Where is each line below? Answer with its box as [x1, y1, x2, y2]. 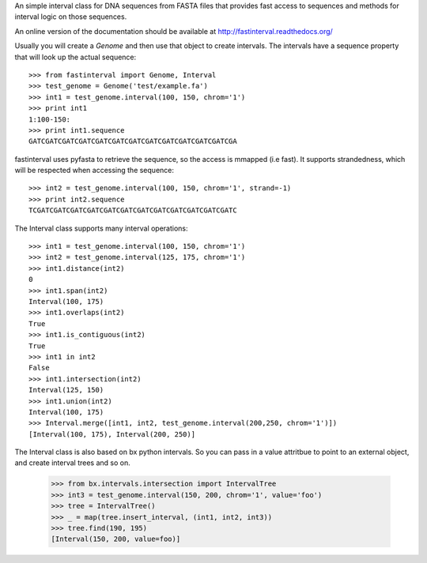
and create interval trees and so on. [14, 458, 130, 467]
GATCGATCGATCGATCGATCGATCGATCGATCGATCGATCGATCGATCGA [28, 137, 237, 146]
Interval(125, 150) [28, 385, 104, 395]
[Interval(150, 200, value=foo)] [51, 535, 181, 544]
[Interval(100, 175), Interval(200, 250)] [28, 430, 196, 438]
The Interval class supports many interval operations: [14, 223, 189, 233]
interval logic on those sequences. [14, 12, 127, 21]
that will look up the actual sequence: [14, 52, 137, 62]
